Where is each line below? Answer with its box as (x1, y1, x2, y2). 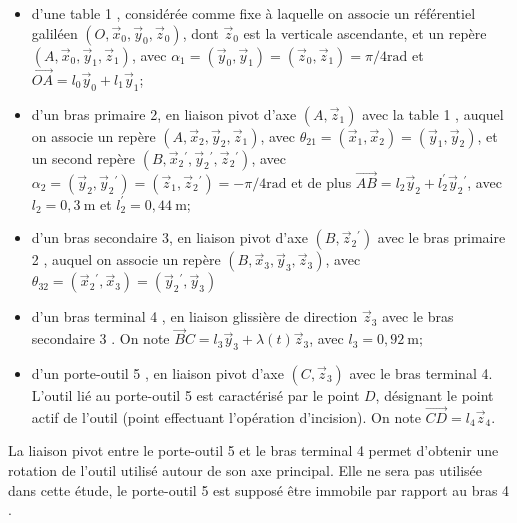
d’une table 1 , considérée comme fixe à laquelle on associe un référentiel (31, 3, 476, 23)
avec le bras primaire (377, 227, 506, 248)
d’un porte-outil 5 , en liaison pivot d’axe (31, 363, 284, 384)
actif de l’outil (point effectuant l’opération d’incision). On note (31, 406, 421, 427)
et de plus (291, 171, 352, 192)
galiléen (31, 22, 78, 43)
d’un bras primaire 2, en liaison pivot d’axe (31, 103, 297, 124)
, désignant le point (375, 385, 494, 406)
